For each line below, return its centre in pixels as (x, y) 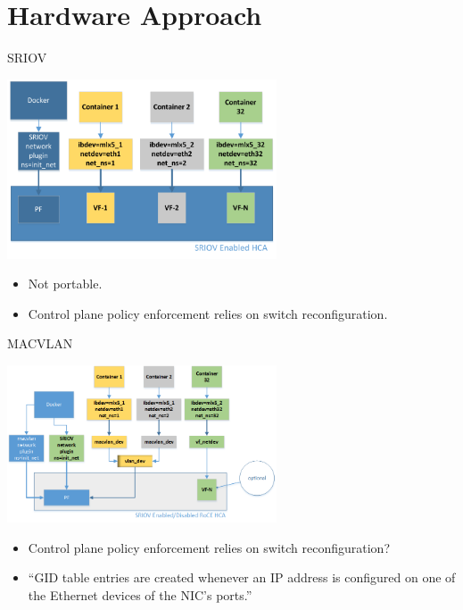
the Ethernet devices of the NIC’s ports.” (140, 594)
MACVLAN (40, 343)
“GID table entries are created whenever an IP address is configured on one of (242, 577)
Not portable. (65, 284)
